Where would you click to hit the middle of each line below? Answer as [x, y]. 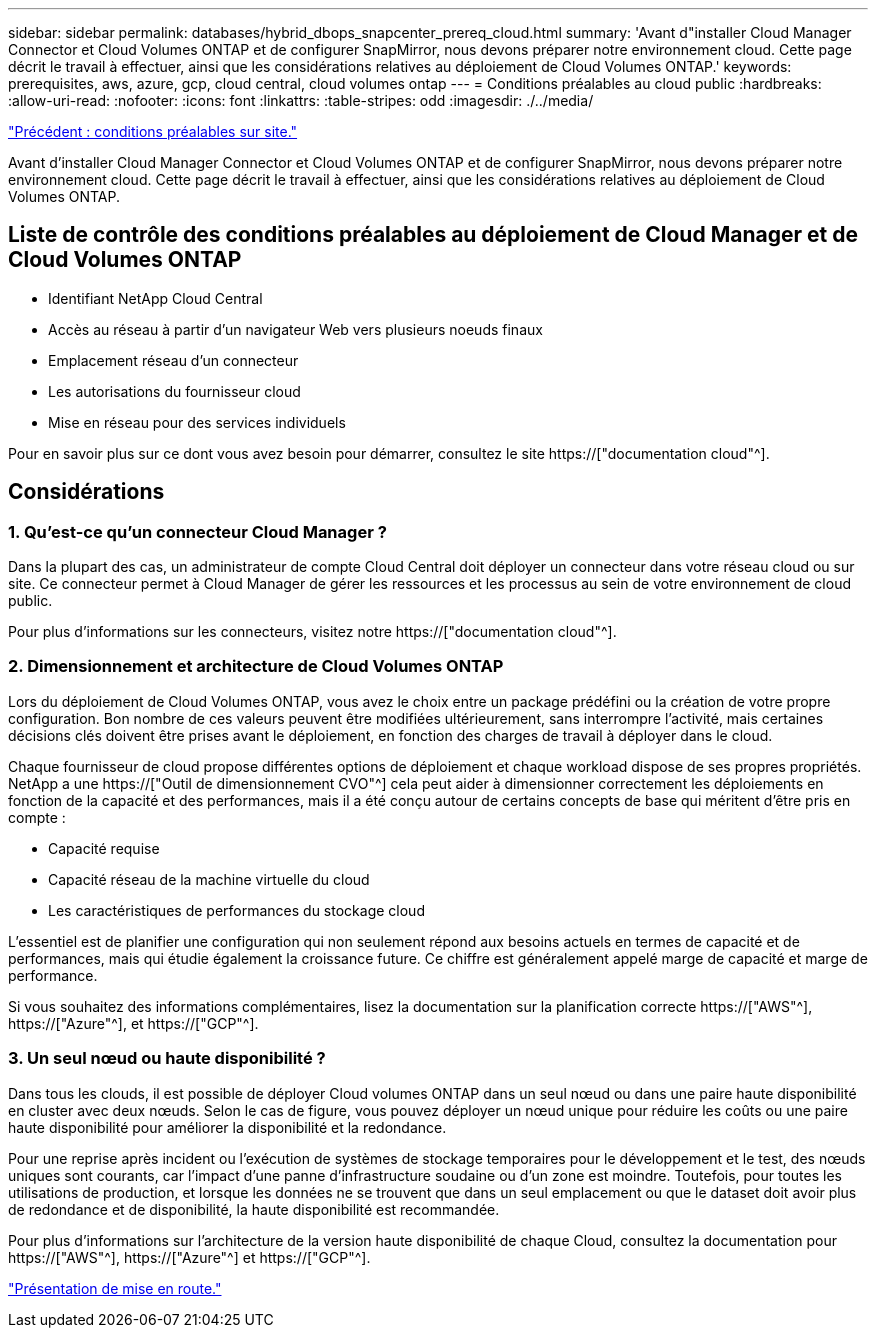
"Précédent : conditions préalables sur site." [153, 131]
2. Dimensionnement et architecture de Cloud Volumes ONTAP [256, 666]
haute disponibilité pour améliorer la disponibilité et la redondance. [227, 1127]
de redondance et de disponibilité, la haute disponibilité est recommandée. [254, 1209]
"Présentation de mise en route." [115, 1288]
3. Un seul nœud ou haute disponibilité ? [167, 1058]
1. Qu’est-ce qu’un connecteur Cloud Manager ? [197, 531]
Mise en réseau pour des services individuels [197, 422]
